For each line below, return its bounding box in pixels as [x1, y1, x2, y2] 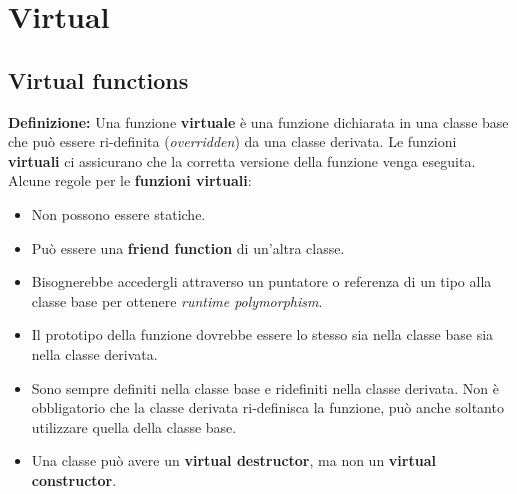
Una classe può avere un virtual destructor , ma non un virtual [31, 450, 436, 471]
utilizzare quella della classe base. [31, 416, 237, 437]
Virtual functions [8, 64, 189, 95]
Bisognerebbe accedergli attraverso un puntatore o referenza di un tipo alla [31, 271, 492, 292]
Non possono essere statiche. [31, 203, 206, 224]
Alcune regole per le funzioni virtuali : [8, 170, 252, 191]
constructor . [31, 469, 117, 490]
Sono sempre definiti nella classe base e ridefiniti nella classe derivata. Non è [31, 377, 500, 398]
